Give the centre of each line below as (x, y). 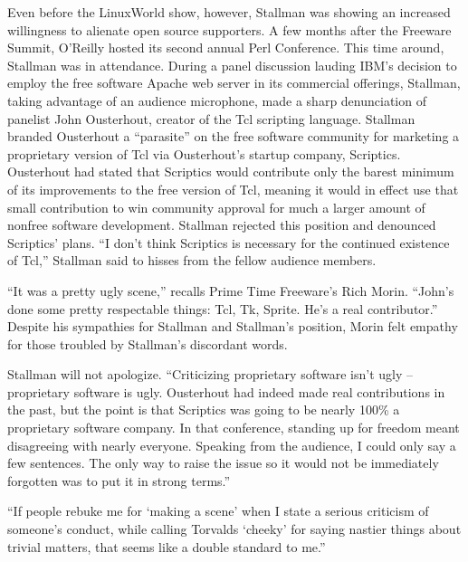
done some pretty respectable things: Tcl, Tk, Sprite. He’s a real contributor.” (223, 308)
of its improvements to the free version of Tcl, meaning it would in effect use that (233, 189)
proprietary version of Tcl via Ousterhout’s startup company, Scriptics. (204, 153)
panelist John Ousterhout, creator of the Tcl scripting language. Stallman (211, 118)
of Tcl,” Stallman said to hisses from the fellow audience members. (192, 260)
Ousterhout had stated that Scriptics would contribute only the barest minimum (231, 171)
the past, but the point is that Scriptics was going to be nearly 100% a (204, 410)
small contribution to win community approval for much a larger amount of (216, 207)
